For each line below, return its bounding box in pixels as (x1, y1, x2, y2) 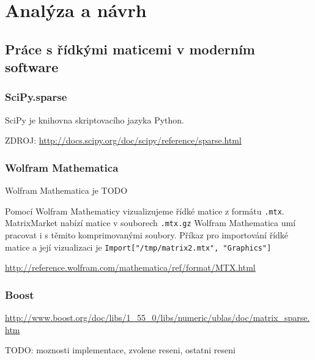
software (5, 57, 59, 76)
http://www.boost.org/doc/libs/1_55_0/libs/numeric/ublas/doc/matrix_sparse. (5, 311, 310, 324)
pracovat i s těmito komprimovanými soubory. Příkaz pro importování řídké (5, 229, 289, 241)
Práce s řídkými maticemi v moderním (5, 39, 255, 58)
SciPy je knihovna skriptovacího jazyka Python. (5, 113, 185, 126)
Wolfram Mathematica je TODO (5, 184, 128, 197)
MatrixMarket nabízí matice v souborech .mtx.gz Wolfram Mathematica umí (5, 216, 296, 229)
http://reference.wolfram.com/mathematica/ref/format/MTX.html (5, 261, 256, 274)
